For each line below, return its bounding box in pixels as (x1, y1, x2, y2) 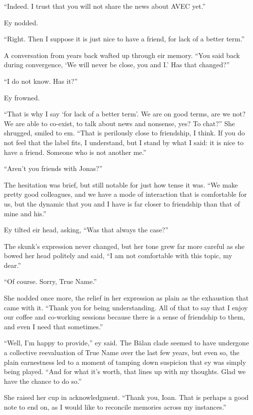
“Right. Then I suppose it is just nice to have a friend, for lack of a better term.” (4, 34, 245, 44)
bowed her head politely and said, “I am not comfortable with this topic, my (4, 250, 233, 261)
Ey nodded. (4, 17, 38, 27)
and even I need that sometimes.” (4, 321, 103, 331)
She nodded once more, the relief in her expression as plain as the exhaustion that (4, 293, 249, 303)
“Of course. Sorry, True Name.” (4, 276, 97, 286)
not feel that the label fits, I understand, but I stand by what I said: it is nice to (4, 137, 244, 147)
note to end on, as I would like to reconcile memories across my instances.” (4, 402, 227, 412)
